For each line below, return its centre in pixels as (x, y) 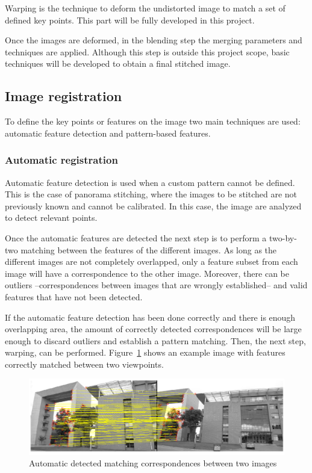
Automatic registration (61, 160)
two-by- (283, 237)
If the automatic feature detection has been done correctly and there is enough (150, 317)
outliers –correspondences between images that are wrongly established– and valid (156, 285)
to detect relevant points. (51, 218)
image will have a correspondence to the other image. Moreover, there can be (147, 273)
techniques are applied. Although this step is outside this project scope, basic (147, 51)
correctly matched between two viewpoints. (84, 364)
